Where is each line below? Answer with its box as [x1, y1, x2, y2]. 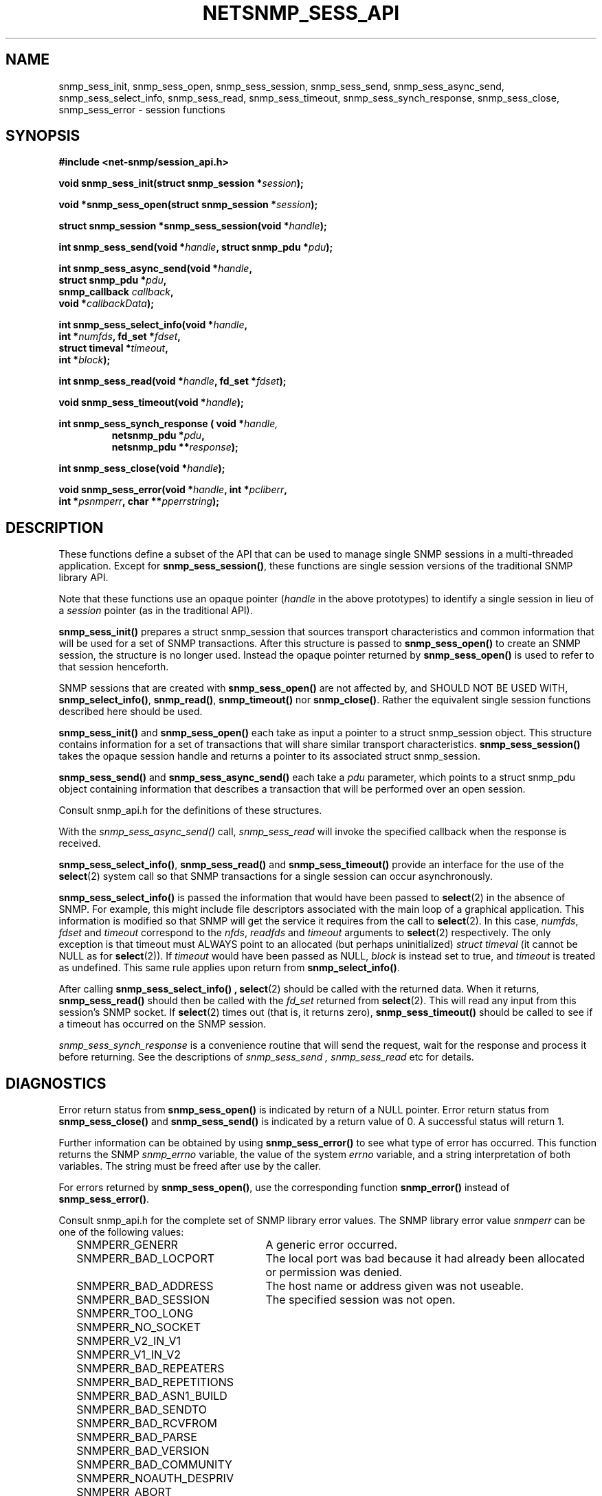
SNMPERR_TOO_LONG [76, 1306, 194, 1321]
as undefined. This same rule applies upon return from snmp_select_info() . [58, 962, 400, 974]
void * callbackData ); [58, 297, 154, 310]
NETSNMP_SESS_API [202, 1, 400, 25]
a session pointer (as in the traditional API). [58, 604, 253, 617]
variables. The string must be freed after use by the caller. [58, 1160, 321, 1172]
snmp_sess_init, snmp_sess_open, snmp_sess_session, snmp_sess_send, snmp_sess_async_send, [58, 80, 504, 92]
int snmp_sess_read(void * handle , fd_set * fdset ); [58, 375, 287, 387]
